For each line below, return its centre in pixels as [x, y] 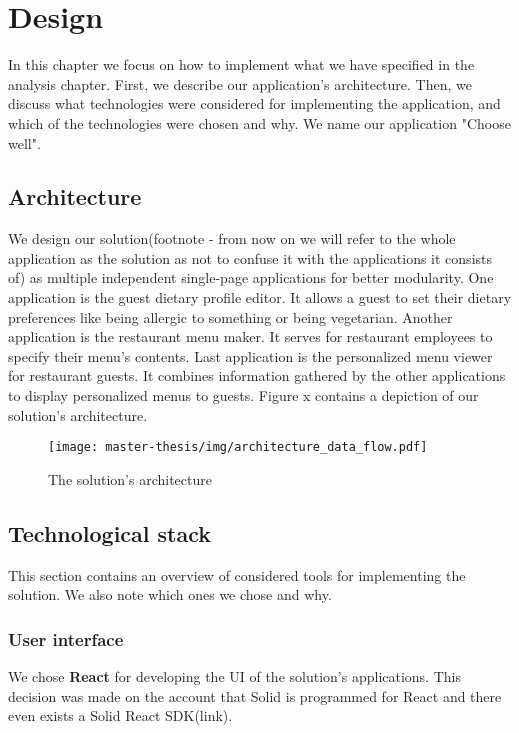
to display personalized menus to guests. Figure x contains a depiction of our [243, 395]
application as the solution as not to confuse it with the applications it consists [250, 257]
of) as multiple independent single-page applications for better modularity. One [251, 277]
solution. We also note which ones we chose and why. [170, 594]
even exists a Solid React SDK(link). [120, 715]
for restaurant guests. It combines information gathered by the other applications [257, 375]
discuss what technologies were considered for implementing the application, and [254, 103]
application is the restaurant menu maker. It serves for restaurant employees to [250, 336]
